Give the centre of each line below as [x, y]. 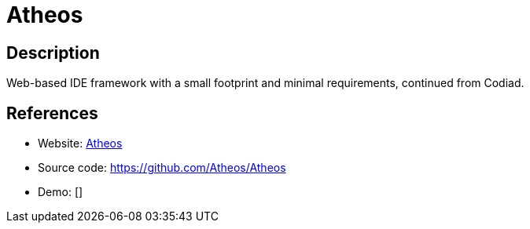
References [52, 113]
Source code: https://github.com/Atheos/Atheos [162, 168]
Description [53, 53]
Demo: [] [61, 192]
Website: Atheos [80, 144]
